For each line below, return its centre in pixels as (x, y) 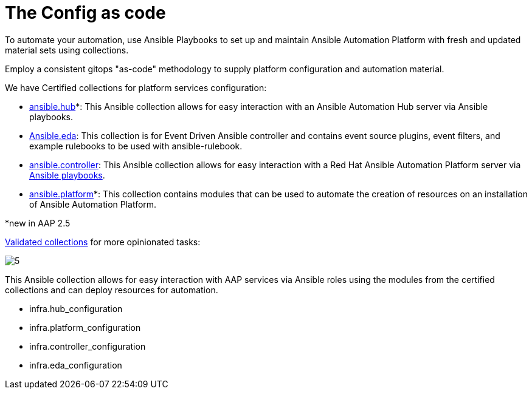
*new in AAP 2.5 (38, 223)
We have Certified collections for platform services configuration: (136, 87)
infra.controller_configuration (88, 346)
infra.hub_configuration (76, 308)
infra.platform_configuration (85, 327)
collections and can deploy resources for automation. (112, 290)
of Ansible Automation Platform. (93, 204)
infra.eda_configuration (76, 365)
